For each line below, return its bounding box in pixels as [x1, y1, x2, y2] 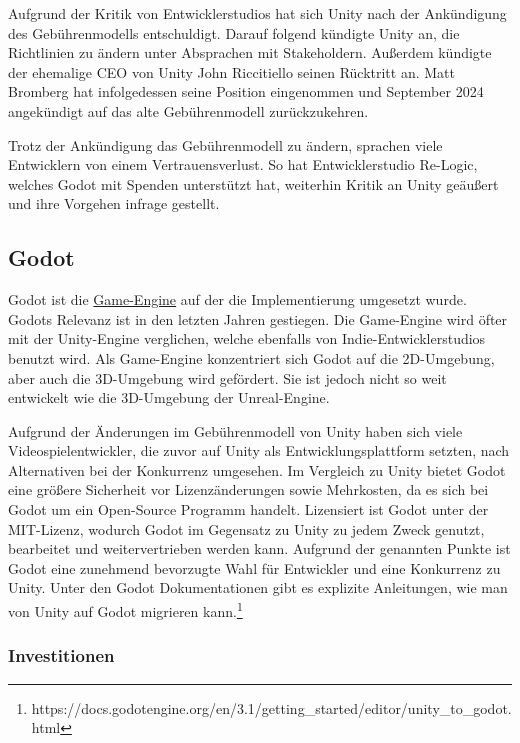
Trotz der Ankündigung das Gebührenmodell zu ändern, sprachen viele [8, 134, 443, 155]
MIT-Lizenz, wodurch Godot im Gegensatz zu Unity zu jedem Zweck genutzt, [8, 518, 485, 539]
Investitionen [8, 643, 115, 668]
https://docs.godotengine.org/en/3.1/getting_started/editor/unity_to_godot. [31, 697, 512, 718]
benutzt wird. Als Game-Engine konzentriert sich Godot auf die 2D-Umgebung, [8, 347, 495, 368]
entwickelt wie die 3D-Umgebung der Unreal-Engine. [8, 387, 330, 408]
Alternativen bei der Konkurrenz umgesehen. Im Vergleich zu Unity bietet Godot [8, 459, 506, 480]
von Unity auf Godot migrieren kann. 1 [8, 598, 243, 621]
